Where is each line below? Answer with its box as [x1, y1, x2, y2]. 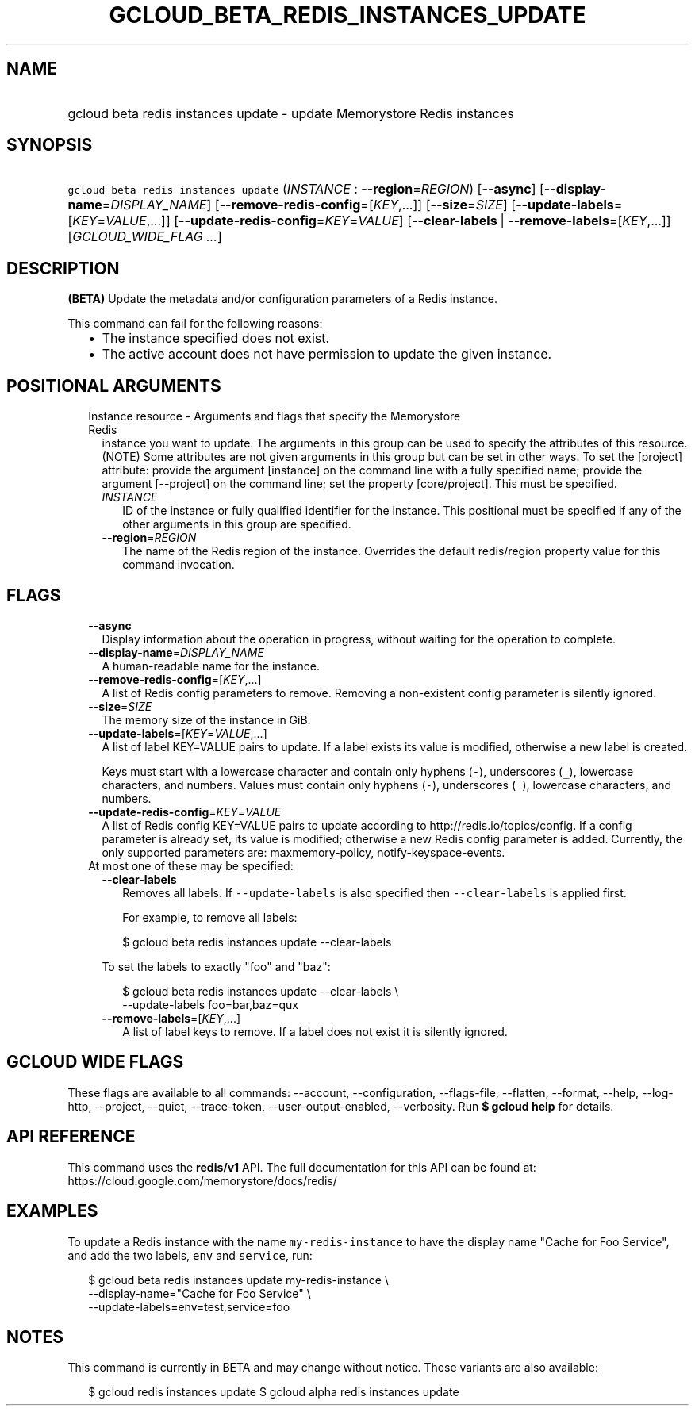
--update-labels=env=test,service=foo [88, 1299, 290, 1314]
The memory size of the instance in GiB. [102, 712, 311, 727]
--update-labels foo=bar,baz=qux [122, 997, 298, 1011]
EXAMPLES [6, 1201, 98, 1222]
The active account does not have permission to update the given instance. [102, 346, 552, 363]
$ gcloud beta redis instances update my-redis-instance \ [88, 1272, 389, 1287]
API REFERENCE [6, 1126, 136, 1147]
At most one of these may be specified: [88, 858, 294, 873]
